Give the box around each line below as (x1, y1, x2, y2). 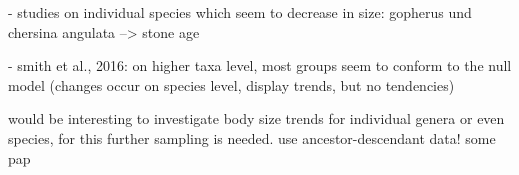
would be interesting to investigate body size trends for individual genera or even (8, 108, 505, 129)
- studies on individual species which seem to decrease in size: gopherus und (8, 2, 472, 22)
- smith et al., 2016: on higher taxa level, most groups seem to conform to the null (8, 55, 512, 76)
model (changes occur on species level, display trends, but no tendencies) (8, 74, 455, 95)
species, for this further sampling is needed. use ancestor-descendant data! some (8, 127, 496, 148)
